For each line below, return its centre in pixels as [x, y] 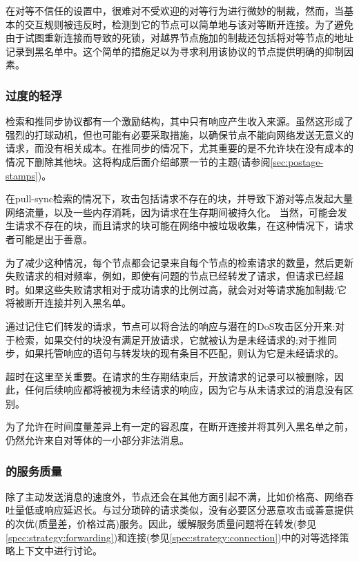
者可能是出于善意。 [49, 239]
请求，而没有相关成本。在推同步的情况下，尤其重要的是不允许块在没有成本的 [179, 148]
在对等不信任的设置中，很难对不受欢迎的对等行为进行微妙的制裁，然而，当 [175, 10]
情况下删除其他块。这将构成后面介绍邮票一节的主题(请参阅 [138, 161]
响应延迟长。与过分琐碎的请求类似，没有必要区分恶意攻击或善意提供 [198, 510]
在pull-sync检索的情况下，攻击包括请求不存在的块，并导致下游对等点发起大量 [179, 198]
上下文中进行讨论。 [58, 551]
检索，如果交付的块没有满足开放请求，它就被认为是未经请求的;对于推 [171, 339]
